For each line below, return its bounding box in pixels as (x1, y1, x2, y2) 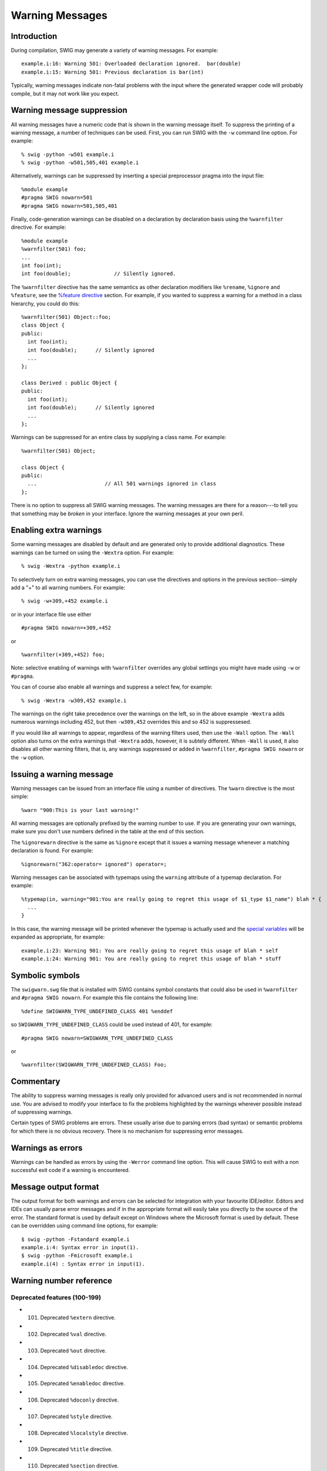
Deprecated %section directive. (40, 1462, 119, 1469)
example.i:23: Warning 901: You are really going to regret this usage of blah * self (21, 947, 278, 954)
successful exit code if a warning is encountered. (11, 1167, 130, 1174)
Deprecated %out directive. (40, 1347, 107, 1354)
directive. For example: (11, 224, 66, 231)
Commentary (11, 1077, 60, 1087)
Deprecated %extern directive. (40, 1314, 116, 1321)
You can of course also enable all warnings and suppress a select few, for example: (11, 683, 213, 691)
